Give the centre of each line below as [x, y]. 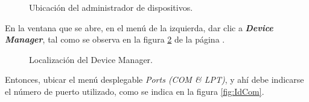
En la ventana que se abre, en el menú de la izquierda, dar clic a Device [139, 27]
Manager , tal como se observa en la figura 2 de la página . [115, 39]
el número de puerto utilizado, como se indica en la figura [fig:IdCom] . [135, 91]
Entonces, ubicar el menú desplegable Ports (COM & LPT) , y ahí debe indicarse [154, 79]
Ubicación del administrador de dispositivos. [111, 7]
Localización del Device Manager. [91, 59]
